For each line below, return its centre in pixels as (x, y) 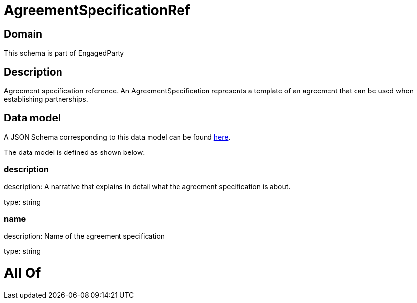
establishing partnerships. (46, 99)
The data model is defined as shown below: (74, 152)
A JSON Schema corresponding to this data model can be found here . (117, 137)
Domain (23, 34)
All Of (23, 273)
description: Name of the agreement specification (85, 236)
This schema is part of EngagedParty (64, 53)
